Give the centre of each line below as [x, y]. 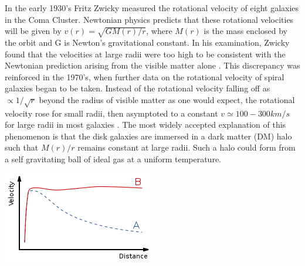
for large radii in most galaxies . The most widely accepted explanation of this [145, 125]
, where [159, 31]
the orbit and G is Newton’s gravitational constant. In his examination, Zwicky [147, 42]
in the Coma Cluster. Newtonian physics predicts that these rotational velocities [149, 19]
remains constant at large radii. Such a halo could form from [187, 147]
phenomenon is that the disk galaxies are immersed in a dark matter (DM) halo [148, 136]
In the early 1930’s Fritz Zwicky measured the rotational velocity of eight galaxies [152, 8]
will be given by [33, 31]
